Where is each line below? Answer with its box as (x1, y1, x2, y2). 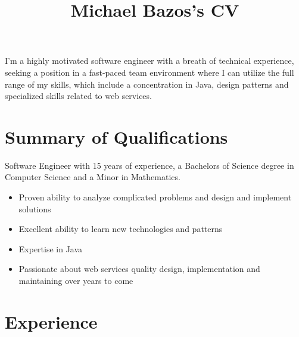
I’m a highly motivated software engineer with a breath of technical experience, (5, 54, 294, 67)
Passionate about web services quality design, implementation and (18, 262, 260, 275)
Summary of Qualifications (5, 124, 228, 149)
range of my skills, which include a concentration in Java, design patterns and (5, 78, 289, 90)
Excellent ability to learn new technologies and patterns (18, 222, 223, 235)
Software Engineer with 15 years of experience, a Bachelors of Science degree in (5, 159, 294, 171)
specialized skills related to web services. (5, 89, 152, 102)
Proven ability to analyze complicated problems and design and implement (18, 191, 292, 203)
